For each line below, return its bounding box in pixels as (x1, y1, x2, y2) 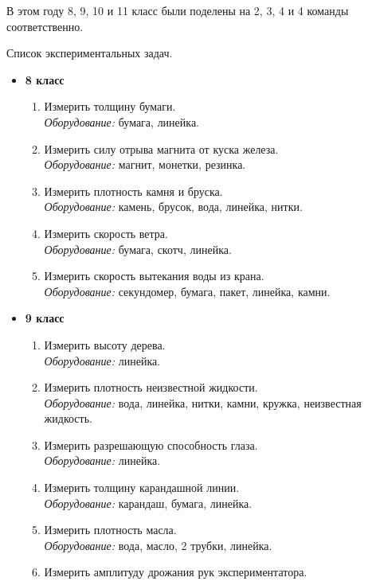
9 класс (25, 310, 65, 326)
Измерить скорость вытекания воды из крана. (44, 267, 264, 284)
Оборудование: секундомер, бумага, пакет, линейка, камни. (44, 283, 331, 299)
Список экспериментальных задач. (6, 45, 173, 61)
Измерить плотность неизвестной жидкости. (44, 379, 258, 396)
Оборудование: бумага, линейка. (44, 113, 200, 130)
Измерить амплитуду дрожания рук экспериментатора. (44, 564, 307, 580)
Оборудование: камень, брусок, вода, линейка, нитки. (44, 198, 303, 215)
